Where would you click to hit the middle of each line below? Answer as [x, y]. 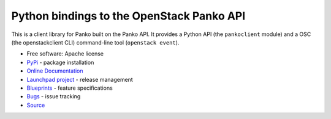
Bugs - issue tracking [54, 96]
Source [36, 105]
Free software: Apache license [65, 54]
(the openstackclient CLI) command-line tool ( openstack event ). [95, 42]
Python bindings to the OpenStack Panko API [128, 16]
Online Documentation [55, 71]
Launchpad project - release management [80, 79]
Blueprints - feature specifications [70, 88]
